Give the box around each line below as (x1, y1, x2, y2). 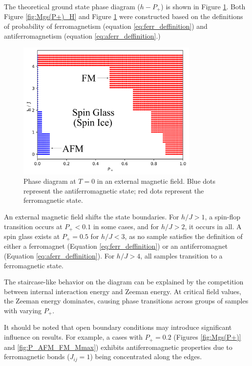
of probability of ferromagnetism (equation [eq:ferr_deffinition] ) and (4, 21, 208, 31)
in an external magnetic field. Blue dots (97, 176, 216, 186)
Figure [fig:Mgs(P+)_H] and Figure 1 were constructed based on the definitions (4, 11, 243, 22)
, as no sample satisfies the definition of (125, 231, 243, 241)
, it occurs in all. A (185, 221, 242, 231)
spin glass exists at (4, 231, 60, 241)
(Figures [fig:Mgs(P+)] (173, 332, 241, 342)
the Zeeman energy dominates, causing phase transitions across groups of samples (4, 296, 249, 306)
